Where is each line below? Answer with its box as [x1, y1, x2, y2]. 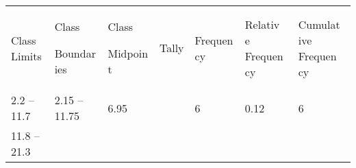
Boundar [54, 45, 96, 61]
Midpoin [107, 45, 149, 61]
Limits [11, 47, 42, 64]
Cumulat [298, 16, 340, 32]
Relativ [244, 16, 280, 32]
